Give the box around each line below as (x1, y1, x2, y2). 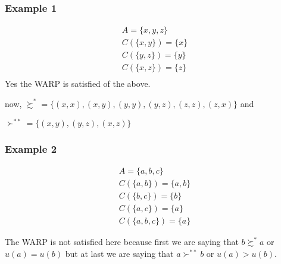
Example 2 (5, 141, 57, 156)
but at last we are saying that (65, 247, 174, 259)
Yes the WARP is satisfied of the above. (5, 77, 151, 90)
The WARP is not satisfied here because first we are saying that (5, 235, 239, 248)
